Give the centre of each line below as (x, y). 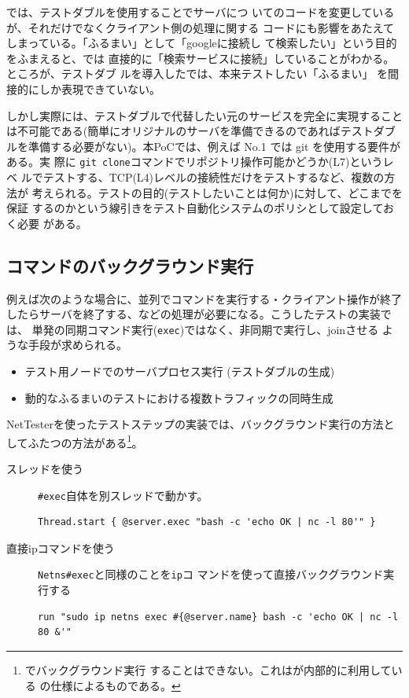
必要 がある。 (52, 223)
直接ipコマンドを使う (61, 547)
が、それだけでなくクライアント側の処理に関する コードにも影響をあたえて (201, 27)
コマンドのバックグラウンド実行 (130, 265)
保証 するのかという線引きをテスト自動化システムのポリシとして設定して (195, 208)
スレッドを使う (45, 469)
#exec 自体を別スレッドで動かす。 (123, 495)
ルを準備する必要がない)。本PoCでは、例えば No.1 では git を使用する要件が (204, 146)
